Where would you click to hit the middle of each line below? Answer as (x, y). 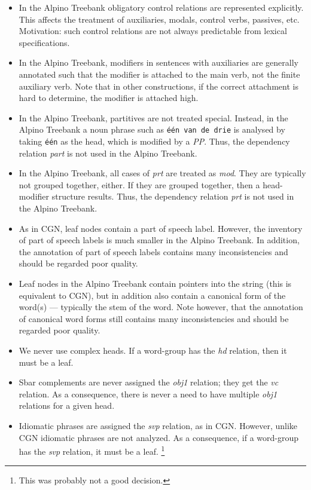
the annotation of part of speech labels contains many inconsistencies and (153, 251)
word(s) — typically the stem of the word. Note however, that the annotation (161, 307)
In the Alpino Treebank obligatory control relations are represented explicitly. (161, 7)
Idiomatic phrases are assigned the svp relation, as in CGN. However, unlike (158, 425)
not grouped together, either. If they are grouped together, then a (139, 184)
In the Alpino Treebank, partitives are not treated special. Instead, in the (153, 117)
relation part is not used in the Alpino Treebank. (108, 153)
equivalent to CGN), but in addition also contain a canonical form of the (152, 295)
